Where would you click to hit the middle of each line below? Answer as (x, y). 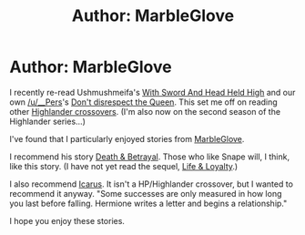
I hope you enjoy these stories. (67, 220)
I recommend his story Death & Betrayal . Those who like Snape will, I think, (149, 157)
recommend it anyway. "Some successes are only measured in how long (146, 193)
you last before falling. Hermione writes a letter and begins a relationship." (148, 203)
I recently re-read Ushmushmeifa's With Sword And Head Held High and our (152, 92)
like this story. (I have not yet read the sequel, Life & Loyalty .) (124, 166)
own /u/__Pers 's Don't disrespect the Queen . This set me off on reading (143, 102)
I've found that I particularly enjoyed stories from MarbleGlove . (127, 138)
